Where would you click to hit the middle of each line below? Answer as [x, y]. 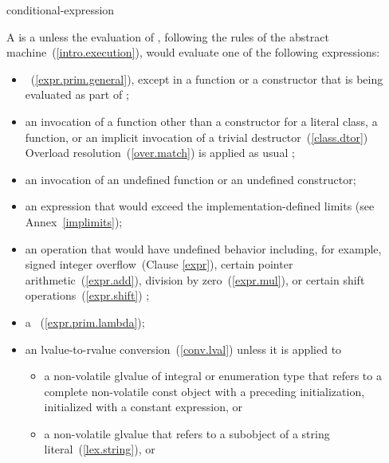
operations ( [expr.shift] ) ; [87, 295]
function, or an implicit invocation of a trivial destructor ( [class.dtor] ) [196, 137]
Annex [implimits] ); [74, 221]
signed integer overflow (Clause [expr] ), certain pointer [159, 264]
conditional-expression [61, 10]
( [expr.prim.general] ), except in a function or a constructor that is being [207, 78]
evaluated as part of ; [77, 94]
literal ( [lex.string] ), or [100, 449]
